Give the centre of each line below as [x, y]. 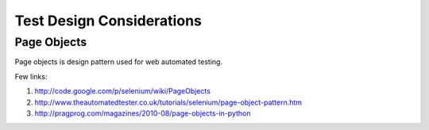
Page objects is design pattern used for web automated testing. [118, 62]
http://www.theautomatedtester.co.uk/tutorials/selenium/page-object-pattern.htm [168, 102]
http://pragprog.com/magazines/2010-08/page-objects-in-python [143, 113]
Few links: [31, 76]
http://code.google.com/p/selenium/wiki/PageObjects [122, 91]
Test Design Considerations [108, 21]
